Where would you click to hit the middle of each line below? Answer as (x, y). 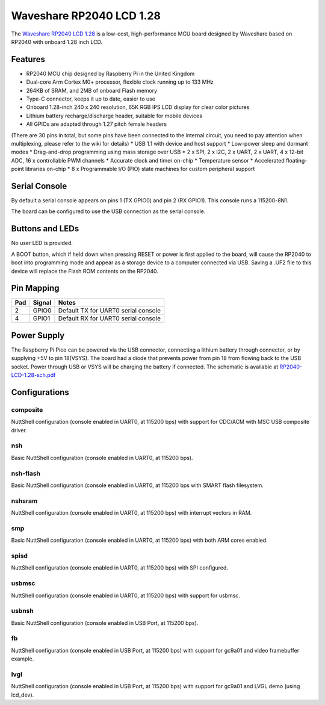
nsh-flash (26, 473)
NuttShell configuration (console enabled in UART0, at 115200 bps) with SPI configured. (120, 568)
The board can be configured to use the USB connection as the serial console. (108, 211)
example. (23, 659)
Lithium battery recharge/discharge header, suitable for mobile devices (114, 116)
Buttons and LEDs (45, 229)
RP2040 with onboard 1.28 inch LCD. (57, 42)
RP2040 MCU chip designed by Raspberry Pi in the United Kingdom (110, 73)
